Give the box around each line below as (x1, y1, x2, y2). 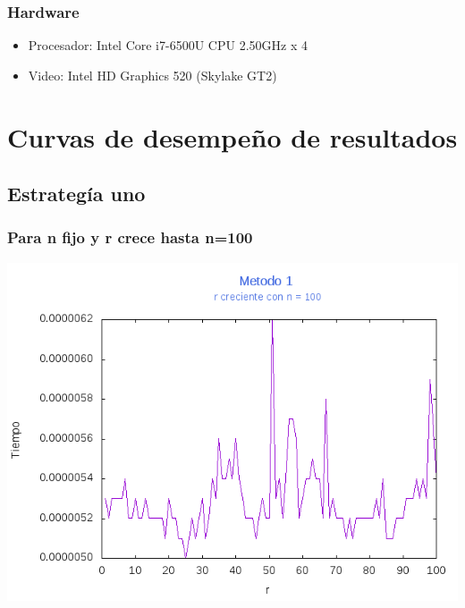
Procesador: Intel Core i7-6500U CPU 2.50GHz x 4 (28, 36, 308, 55)
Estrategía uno (7, 180, 146, 207)
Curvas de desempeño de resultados (7, 118, 458, 155)
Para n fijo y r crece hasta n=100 (7, 226, 253, 249)
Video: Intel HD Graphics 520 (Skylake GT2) (28, 65, 277, 84)
